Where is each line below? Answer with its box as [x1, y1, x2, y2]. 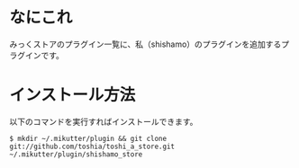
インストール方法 [9, 85, 136, 105]
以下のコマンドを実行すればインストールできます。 [9, 116, 198, 127]
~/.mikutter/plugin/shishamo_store [9, 149, 143, 159]
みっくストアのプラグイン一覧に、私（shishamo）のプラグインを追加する [9, 39, 282, 49]
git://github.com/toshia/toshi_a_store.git [9, 142, 176, 151]
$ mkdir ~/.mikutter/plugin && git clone [9, 134, 168, 143]
